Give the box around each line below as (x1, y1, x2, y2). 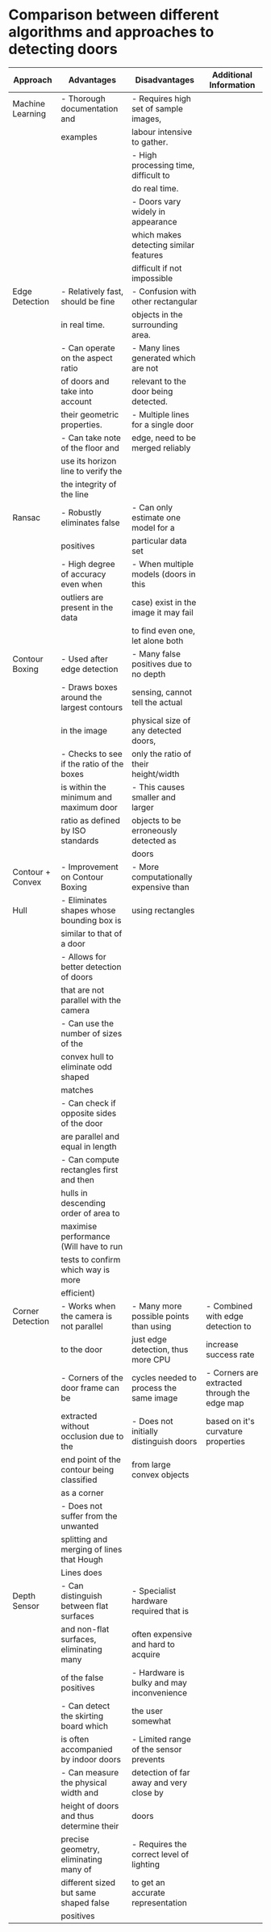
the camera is (60, 1310, 113, 1321)
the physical (60, 1777, 107, 1788)
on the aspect (60, 352, 113, 363)
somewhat (131, 1715, 172, 1726)
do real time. (131, 183, 179, 194)
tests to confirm (60, 1254, 121, 1265)
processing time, (131, 159, 195, 170)
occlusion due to (60, 1430, 124, 1442)
